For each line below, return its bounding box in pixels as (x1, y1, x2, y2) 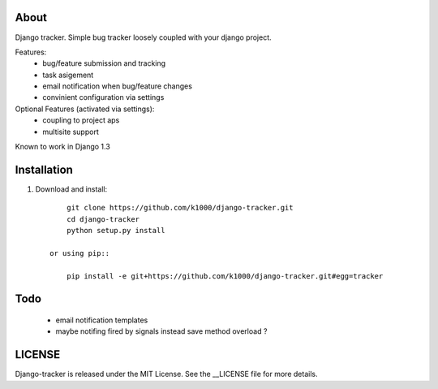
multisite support (42, 127, 99, 136)
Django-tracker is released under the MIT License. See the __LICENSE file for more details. (15, 370, 318, 379)
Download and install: (35, 184, 108, 194)
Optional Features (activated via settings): (15, 104, 155, 114)
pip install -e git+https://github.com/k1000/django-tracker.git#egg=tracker (66, 271, 384, 280)
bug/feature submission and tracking (42, 58, 166, 68)
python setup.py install (66, 226, 165, 236)
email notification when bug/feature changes (42, 81, 192, 91)
